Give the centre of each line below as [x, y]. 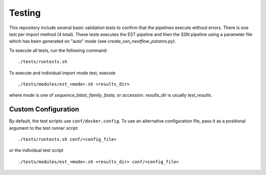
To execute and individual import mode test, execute [62, 73]
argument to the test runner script [44, 128]
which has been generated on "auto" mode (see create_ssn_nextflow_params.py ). [93, 41]
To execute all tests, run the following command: [58, 50]
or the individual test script [36, 150]
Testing [25, 13]
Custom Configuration [44, 109]
